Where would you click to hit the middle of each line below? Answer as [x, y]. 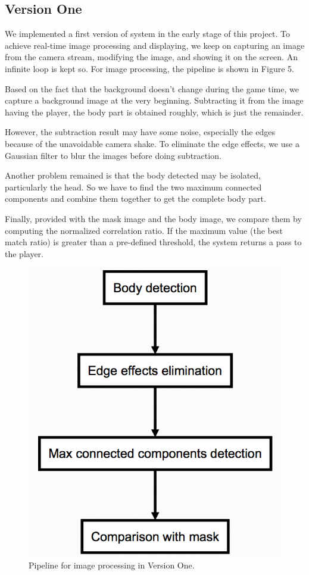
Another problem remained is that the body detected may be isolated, [133, 175]
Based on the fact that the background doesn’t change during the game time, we [152, 88]
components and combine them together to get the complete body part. [135, 199]
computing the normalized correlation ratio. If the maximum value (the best [144, 230]
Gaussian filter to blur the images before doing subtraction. [113, 155]
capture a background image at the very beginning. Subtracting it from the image [154, 100]
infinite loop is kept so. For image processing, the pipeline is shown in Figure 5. [149, 68]
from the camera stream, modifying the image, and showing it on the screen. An [151, 57]
